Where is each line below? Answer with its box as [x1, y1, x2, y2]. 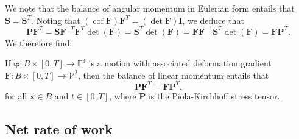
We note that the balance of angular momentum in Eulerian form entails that [5, 2, 295, 14]
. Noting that [31, 13, 80, 26]
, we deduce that [182, 13, 244, 26]
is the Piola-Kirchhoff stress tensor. [148, 89, 280, 102]
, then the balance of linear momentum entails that [78, 68, 269, 81]
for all [5, 89, 27, 102]
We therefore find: [5, 36, 72, 49]
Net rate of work [5, 119, 113, 138]
